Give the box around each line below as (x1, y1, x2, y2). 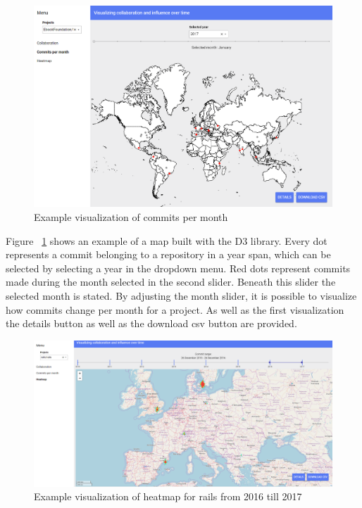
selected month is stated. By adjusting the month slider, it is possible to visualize (6, 288, 357, 303)
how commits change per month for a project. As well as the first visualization (6, 302, 344, 317)
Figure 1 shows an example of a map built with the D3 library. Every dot (6, 233, 327, 248)
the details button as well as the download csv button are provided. (6, 316, 297, 331)
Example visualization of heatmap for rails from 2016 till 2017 (34, 489, 302, 504)
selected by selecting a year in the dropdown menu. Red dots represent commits (6, 260, 351, 275)
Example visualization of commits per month (34, 209, 228, 224)
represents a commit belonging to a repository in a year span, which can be (6, 247, 331, 262)
